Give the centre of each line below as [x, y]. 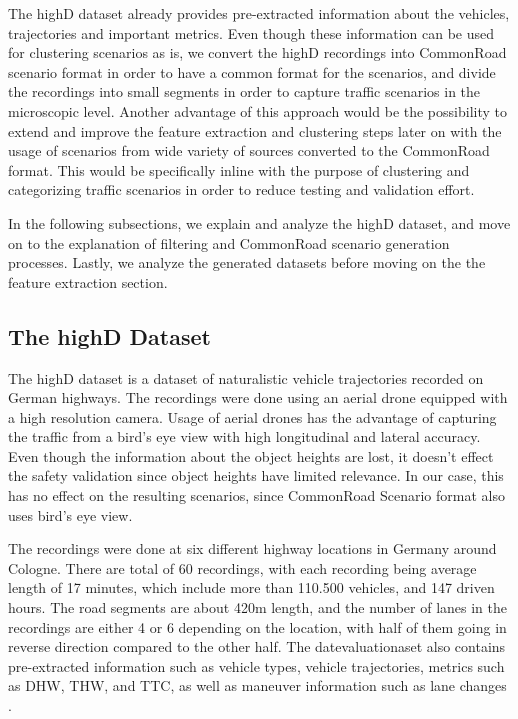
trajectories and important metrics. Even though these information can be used [251, 32]
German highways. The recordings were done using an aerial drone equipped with [258, 397]
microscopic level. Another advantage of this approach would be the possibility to [257, 110]
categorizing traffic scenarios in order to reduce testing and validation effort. [241, 189]
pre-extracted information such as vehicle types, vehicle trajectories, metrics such [256, 665]
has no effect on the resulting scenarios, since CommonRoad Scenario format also [256, 495]
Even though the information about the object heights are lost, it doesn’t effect [251, 455]
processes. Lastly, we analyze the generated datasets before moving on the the [247, 262]
